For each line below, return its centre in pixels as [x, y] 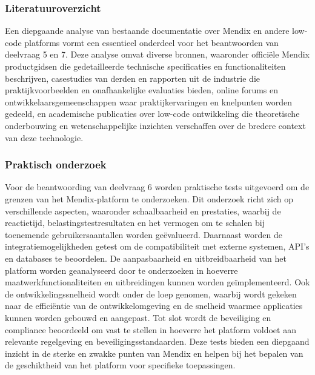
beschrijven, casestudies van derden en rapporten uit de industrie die [132, 78]
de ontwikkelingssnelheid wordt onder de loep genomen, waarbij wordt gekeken [151, 294]
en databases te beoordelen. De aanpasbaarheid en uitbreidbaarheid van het [146, 258]
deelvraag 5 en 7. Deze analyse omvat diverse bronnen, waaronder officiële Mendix [157, 54]
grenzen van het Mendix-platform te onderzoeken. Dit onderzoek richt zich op [149, 198]
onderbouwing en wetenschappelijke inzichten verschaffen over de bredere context [155, 125]
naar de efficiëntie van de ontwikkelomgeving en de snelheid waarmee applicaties [154, 306]
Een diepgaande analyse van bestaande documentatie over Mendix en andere [147, 31]
